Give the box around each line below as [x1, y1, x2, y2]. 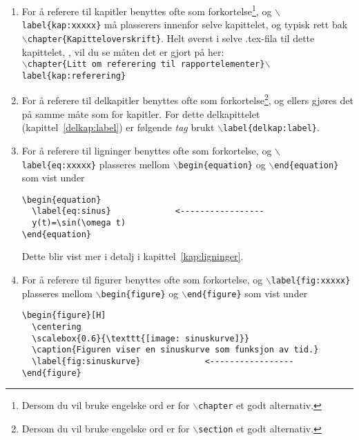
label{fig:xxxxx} [271, 276, 351, 286]
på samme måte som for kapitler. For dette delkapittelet [21, 106, 260, 121]
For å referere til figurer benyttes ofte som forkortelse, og [21, 272, 263, 287]
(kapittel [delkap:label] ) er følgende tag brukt [21, 120, 215, 134]
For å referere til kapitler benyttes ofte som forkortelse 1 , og [21, 2, 272, 18]
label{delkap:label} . [222, 120, 320, 134]
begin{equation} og [178, 157, 266, 171]
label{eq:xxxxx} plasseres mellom [21, 157, 170, 171]
